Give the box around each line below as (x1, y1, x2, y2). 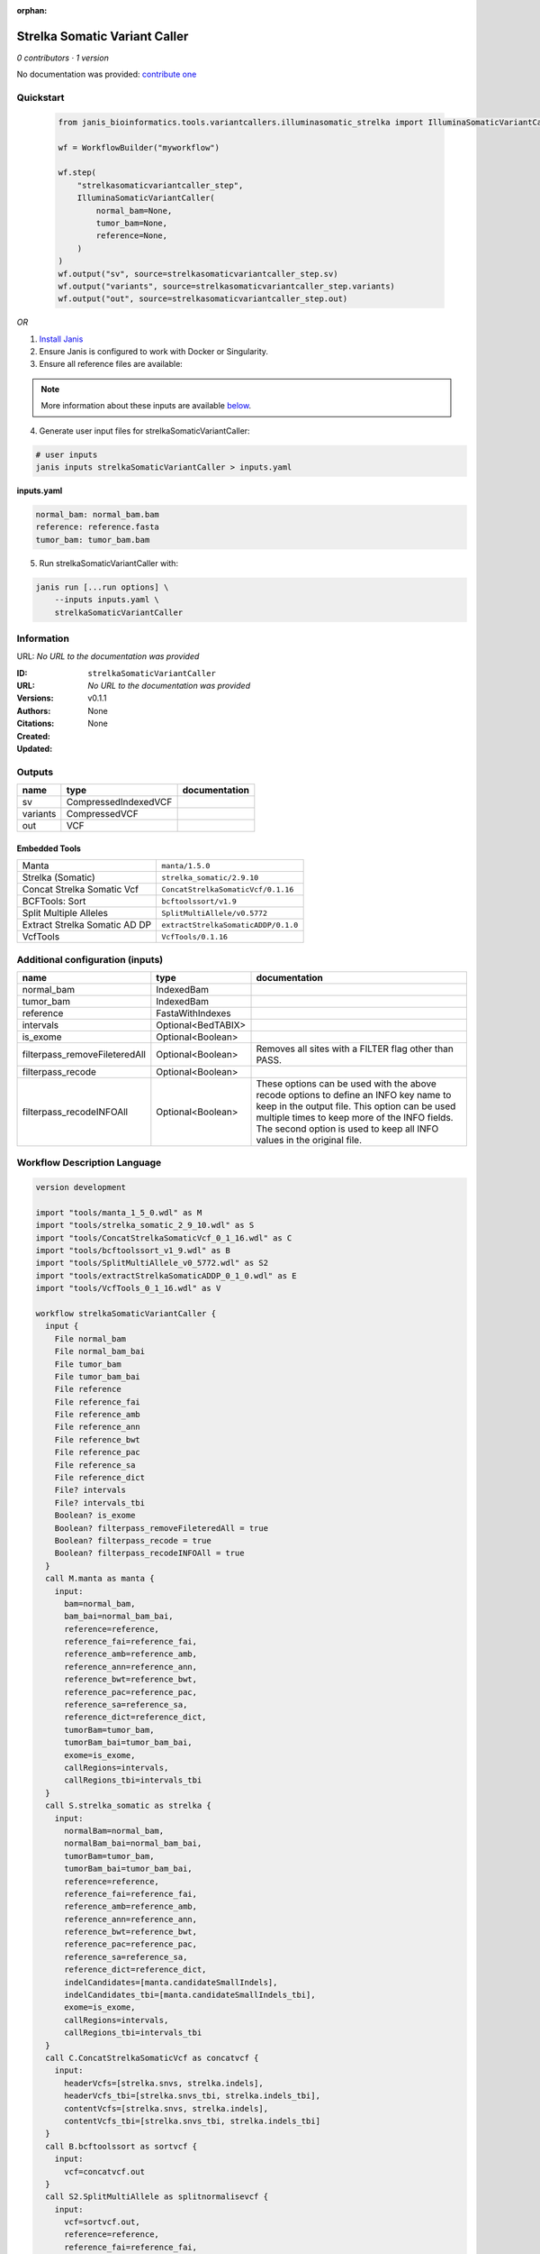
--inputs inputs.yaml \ (54, 595, 159, 605)
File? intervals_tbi (54, 1498, 146, 1507)
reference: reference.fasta (35, 522, 159, 532)
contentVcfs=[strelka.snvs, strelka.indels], (64, 2103, 269, 2113)
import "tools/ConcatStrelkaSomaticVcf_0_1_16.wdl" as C (35, 1232, 292, 1243)
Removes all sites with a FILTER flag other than (256, 1042, 454, 1055)
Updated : (16, 743, 53, 754)
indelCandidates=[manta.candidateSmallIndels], (64, 1977, 278, 1987)
